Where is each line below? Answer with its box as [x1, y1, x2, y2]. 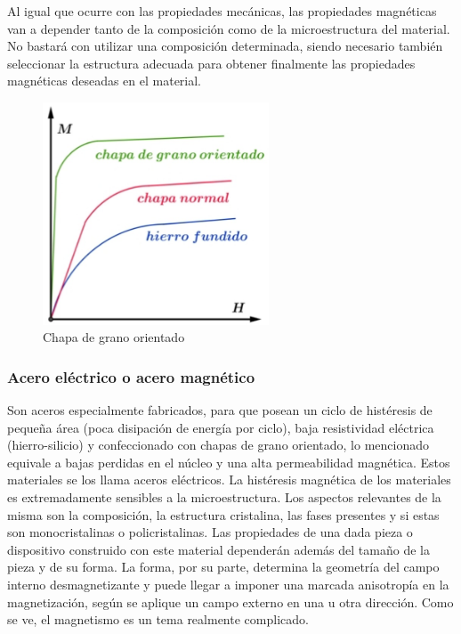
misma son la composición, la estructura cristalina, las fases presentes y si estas [7, 505, 440, 524]
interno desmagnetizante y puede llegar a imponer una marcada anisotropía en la [7, 575, 449, 594]
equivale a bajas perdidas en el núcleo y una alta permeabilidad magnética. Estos [7, 452, 450, 471]
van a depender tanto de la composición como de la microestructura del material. [7, 19, 450, 37]
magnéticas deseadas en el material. [7, 71, 202, 90]
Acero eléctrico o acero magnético [7, 365, 255, 387]
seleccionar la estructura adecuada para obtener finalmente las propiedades [7, 53, 416, 72]
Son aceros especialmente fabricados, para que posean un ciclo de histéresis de [7, 401, 433, 419]
